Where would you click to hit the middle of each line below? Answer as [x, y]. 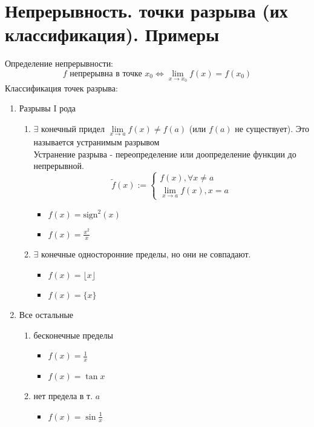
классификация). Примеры [112, 34]
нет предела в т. [63, 395]
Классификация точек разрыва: [61, 88]
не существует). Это [272, 128]
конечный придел [73, 128]
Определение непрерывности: [59, 63]
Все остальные [46, 314]
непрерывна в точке [106, 74]
